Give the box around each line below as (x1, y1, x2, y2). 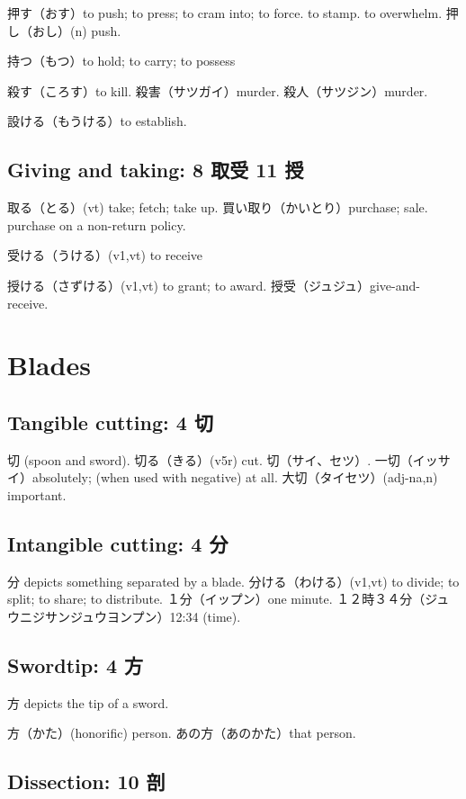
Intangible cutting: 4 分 (7, 529, 229, 557)
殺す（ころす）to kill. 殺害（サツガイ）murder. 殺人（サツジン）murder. (7, 81, 428, 100)
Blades (7, 346, 91, 383)
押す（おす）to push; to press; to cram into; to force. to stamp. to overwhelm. (7, 4, 443, 22)
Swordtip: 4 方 (7, 651, 144, 678)
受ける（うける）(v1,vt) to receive (7, 246, 203, 265)
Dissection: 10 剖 (7, 768, 166, 795)
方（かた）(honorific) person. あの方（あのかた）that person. (7, 723, 356, 742)
